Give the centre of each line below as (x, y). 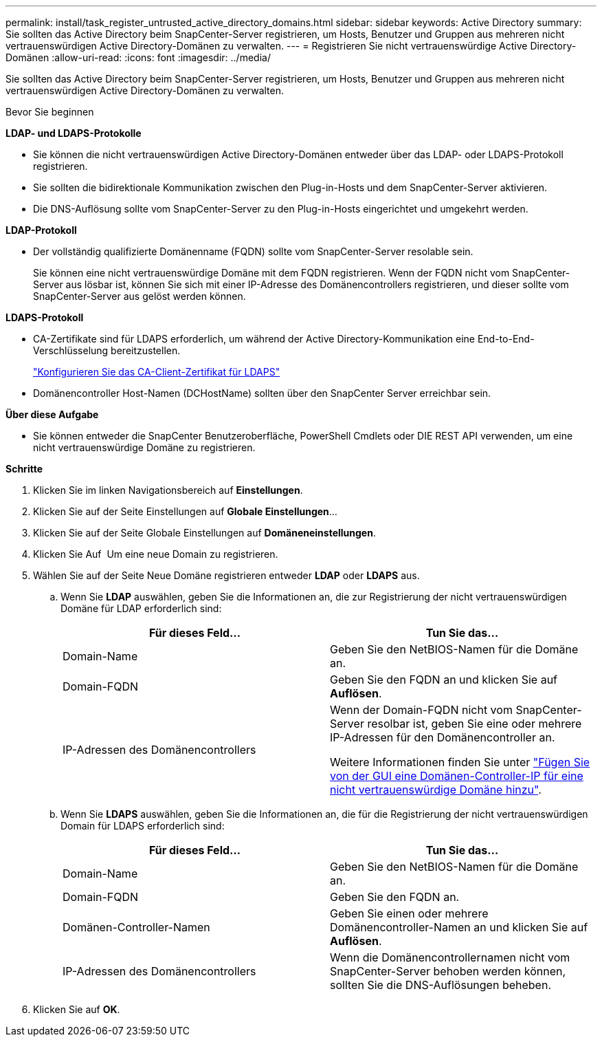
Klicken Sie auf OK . (77, 1009)
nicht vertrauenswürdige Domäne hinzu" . (436, 790)
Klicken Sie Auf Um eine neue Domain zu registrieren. (156, 554)
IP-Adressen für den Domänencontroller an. (443, 737)
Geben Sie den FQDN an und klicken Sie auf (444, 680)
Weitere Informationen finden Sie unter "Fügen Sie (460, 762)
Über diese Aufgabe (52, 414)
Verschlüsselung (71, 350)
